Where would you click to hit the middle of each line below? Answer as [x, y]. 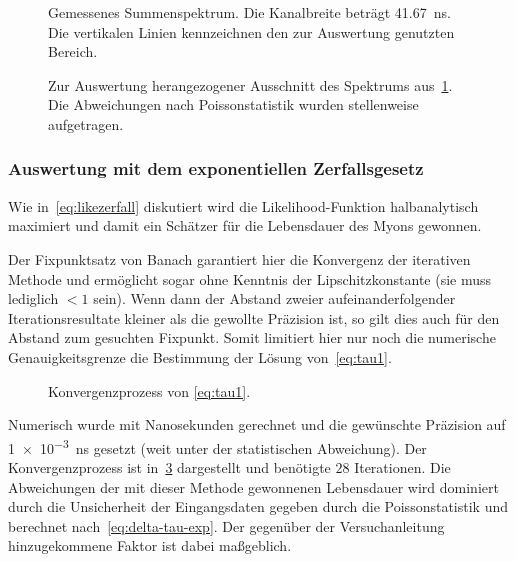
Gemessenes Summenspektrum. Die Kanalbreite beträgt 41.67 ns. [249, 12]
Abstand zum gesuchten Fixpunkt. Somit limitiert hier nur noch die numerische [252, 337]
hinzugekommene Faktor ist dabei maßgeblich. [150, 545]
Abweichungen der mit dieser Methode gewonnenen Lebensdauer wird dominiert [253, 486]
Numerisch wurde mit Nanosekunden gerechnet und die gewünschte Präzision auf [257, 424]
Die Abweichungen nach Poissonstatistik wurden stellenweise [233, 104]
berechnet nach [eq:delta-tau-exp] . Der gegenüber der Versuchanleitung [226, 525]
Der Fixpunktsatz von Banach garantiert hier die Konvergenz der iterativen [239, 258]
